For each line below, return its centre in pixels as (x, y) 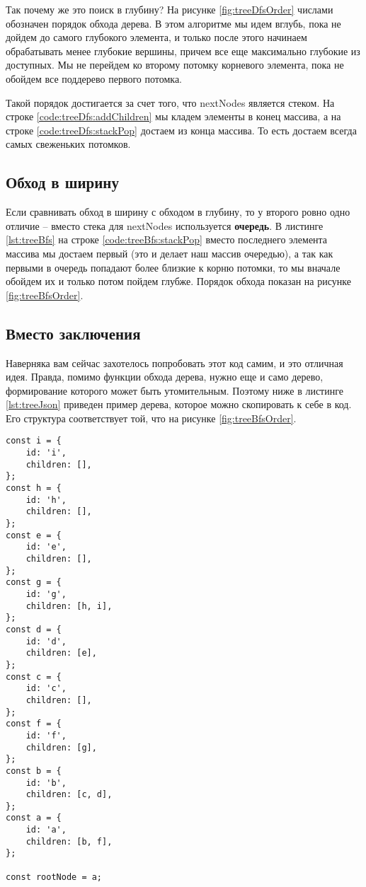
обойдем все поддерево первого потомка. (94, 78)
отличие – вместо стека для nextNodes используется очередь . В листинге (165, 225)
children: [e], (61, 653)
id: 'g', (46, 594)
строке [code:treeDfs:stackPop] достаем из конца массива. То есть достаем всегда (181, 130)
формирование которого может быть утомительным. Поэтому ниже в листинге (175, 390)
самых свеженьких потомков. (68, 144)
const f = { (34, 724)
